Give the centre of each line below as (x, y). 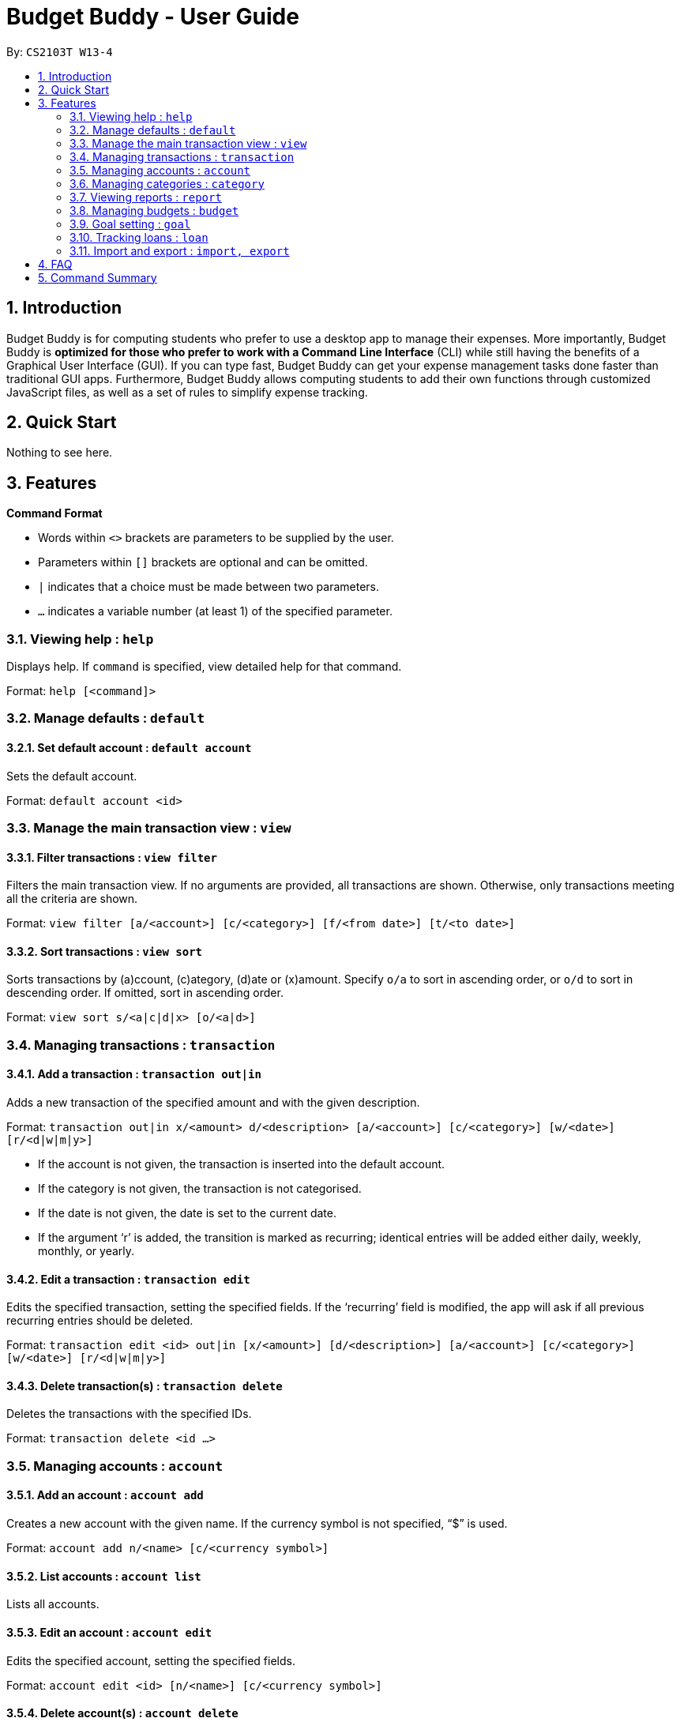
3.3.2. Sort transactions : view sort (104, 951)
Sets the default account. (72, 776)
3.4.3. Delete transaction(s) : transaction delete (145, 1385)
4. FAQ (55, 264)
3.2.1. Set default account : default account (129, 748)
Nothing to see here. (60, 453)
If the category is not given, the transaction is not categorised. (200, 1189)
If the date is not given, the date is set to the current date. (187, 1213)
